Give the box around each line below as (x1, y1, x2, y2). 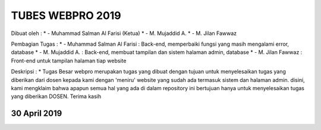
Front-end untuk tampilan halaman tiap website (11, 57, 127, 64)
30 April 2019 (11, 109, 62, 119)
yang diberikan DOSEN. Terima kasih (11, 93, 101, 100)
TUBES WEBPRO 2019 (11, 9, 121, 22)
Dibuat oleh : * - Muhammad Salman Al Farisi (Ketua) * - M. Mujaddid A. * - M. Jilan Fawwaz (11, 30, 237, 37)
